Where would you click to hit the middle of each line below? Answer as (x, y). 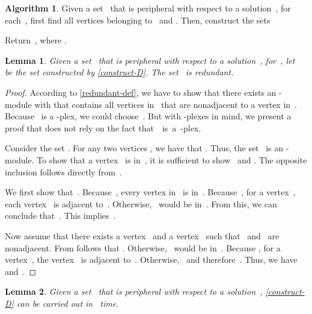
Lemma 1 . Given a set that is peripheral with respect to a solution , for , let (150, 60)
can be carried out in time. (68, 303)
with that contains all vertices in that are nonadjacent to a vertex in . (166, 104)
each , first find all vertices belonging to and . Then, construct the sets (138, 20)
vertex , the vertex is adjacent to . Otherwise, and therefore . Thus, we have (151, 259)
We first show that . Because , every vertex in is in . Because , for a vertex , (150, 192)
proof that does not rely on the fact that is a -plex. (103, 127)
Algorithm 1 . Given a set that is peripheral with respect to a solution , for (148, 8)
